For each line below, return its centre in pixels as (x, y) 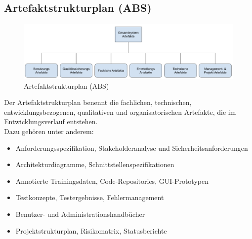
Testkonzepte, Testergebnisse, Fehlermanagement (90, 197)
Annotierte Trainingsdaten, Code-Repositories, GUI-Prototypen (112, 181)
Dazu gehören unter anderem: (49, 131)
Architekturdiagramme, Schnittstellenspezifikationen (95, 164)
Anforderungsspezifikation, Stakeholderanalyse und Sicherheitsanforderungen (132, 148)
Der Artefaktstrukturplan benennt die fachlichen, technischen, (98, 102)
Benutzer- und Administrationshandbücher (80, 214)
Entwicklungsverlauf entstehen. (51, 121)
